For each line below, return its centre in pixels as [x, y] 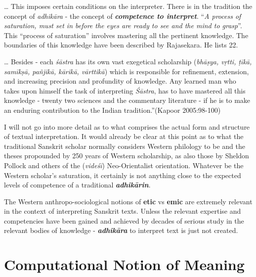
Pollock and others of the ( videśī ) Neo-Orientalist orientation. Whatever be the [124, 165]
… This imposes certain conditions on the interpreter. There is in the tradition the [128, 6]
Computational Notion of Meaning [124, 264]
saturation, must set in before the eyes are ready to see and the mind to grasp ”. [123, 25]
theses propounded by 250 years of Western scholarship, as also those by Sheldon [127, 156]
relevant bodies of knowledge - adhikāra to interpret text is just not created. [121, 230]
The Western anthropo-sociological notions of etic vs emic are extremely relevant [128, 201]
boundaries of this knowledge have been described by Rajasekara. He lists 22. [121, 45]
